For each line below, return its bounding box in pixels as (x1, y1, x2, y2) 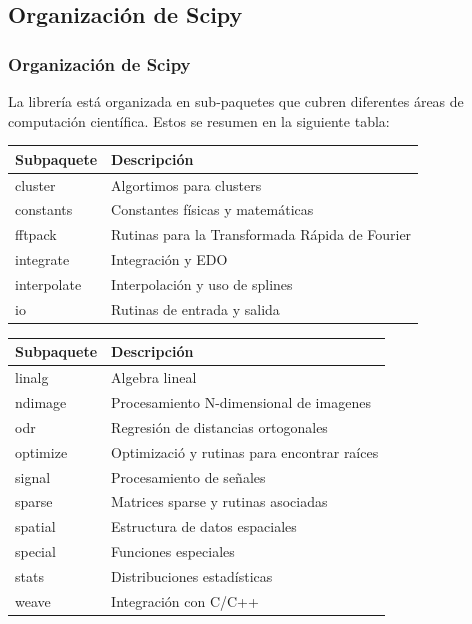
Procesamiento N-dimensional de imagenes (111, 392, 371, 413)
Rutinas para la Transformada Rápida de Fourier (111, 224, 412, 245)
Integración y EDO (111, 249, 228, 270)
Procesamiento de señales (111, 466, 266, 487)
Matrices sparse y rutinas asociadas (111, 491, 328, 512)
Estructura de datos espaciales (111, 516, 297, 537)
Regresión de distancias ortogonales (111, 416, 328, 437)
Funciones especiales (111, 541, 235, 562)
